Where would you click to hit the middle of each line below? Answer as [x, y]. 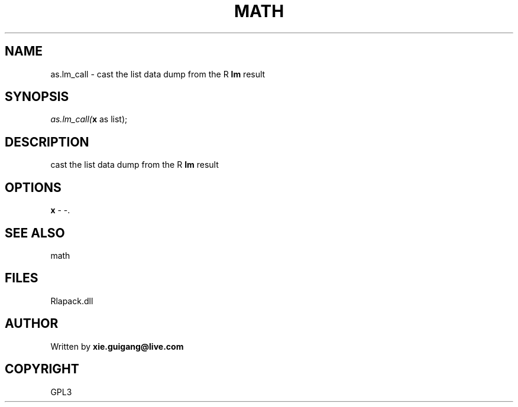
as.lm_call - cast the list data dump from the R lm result [158, 74]
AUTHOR [32, 324]
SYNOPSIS [37, 97]
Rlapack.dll [72, 301]
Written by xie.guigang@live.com [117, 346]
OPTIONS [33, 187]
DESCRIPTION [47, 142]
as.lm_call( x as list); [89, 119]
